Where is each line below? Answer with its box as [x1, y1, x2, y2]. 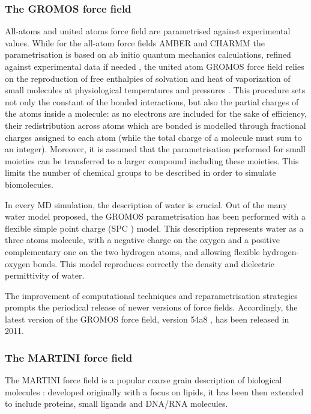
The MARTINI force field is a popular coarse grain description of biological [5, 374, 282, 386]
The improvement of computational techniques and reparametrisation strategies [5, 289, 298, 301]
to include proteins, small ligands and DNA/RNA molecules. [5, 397, 228, 410]
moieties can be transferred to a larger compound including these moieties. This [5, 154, 299, 167]
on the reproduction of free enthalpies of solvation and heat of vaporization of [5, 72, 291, 84]
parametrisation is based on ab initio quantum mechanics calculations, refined [5, 48, 291, 61]
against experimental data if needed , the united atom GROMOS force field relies [5, 60, 304, 72]
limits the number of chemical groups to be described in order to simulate [5, 166, 276, 179]
